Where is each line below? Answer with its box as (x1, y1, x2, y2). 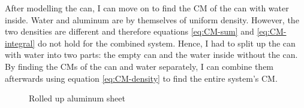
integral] (5, 36, 35, 49)
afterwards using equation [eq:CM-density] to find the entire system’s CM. (5, 72, 278, 84)
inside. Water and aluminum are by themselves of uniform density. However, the (5, 13, 299, 26)
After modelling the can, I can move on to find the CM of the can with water (5, 2, 289, 14)
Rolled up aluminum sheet (29, 92, 125, 104)
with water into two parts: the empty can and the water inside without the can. (5, 48, 298, 61)
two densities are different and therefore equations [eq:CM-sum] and (5, 25, 254, 38)
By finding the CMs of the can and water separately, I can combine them (5, 60, 274, 72)
